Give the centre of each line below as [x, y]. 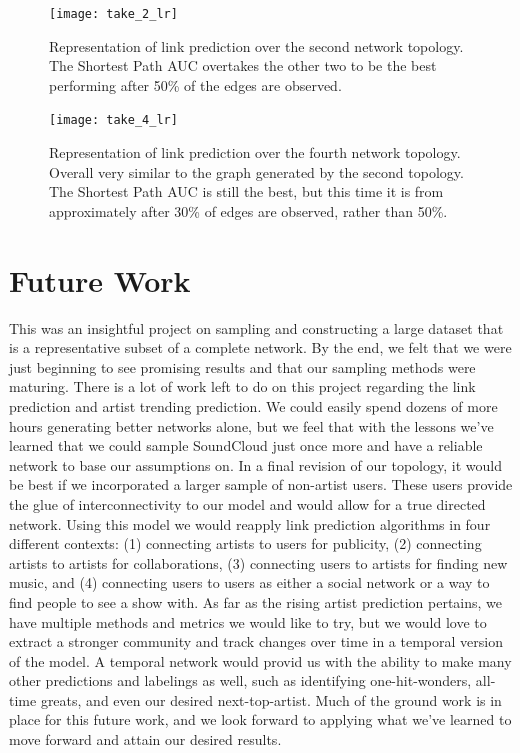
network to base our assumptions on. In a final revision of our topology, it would [255, 464]
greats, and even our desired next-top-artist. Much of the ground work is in [271, 699]
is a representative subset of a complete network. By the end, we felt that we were [260, 347]
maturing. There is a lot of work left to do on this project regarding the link [242, 386]
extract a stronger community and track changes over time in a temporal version [256, 641]
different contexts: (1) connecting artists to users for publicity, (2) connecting [245, 543]
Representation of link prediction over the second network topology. [256, 45]
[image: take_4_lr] [113, 120]
